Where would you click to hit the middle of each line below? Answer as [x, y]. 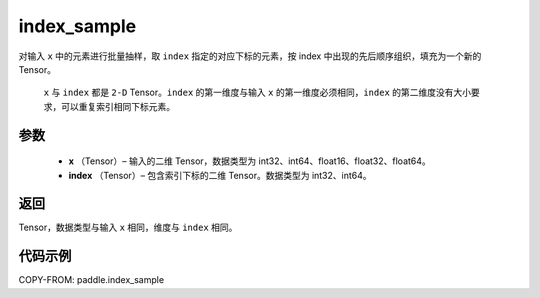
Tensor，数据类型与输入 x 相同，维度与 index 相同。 [128, 227]
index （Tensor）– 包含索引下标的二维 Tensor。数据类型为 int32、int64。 [220, 175]
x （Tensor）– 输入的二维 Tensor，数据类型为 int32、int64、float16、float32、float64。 [250, 161]
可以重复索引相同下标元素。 [117, 106]
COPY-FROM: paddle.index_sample [91, 280]
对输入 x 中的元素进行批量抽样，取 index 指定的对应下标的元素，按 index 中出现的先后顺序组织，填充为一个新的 [250, 56]
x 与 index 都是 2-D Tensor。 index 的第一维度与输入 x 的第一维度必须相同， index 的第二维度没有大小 [257, 92]
